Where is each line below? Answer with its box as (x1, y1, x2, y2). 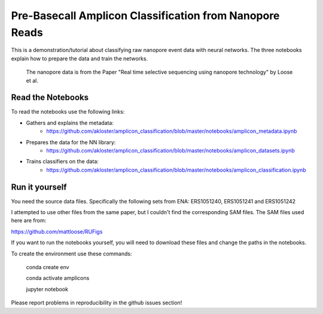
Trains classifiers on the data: (26, 158, 99, 165)
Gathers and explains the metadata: (26, 119, 114, 126)
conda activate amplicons (26, 275, 90, 282)
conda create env (26, 264, 69, 271)
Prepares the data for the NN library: (26, 138, 116, 146)
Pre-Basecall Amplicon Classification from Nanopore (11, 9, 280, 22)
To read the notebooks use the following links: (11, 108, 125, 115)
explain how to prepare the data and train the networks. (11, 54, 148, 62)
